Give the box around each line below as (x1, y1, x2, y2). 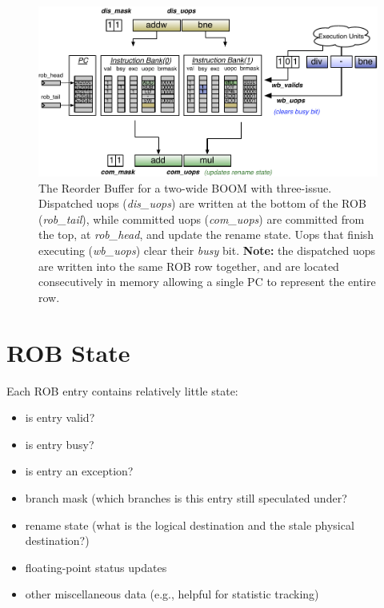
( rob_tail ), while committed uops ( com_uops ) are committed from (38, 210, 365, 227)
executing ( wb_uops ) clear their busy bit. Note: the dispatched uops (38, 242, 375, 259)
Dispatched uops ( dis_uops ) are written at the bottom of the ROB (38, 195, 366, 212)
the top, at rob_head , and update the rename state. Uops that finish (38, 226, 374, 243)
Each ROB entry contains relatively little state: (6, 382, 238, 399)
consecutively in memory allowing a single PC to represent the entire (38, 273, 376, 290)
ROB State (6, 336, 130, 368)
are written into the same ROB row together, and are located (38, 257, 339, 274)
